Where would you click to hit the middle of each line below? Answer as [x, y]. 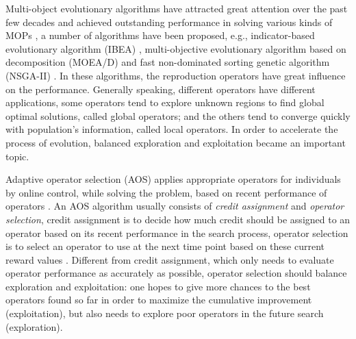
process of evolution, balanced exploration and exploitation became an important [176, 142]
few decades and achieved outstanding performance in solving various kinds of [169, 22]
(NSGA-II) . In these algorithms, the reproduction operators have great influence [176, 75]
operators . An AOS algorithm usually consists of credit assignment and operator [175, 206]
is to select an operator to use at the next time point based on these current [165, 246]
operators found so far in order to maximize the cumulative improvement [159, 300]
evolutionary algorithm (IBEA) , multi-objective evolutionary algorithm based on [176, 48]
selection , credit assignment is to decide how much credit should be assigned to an [178, 219]
